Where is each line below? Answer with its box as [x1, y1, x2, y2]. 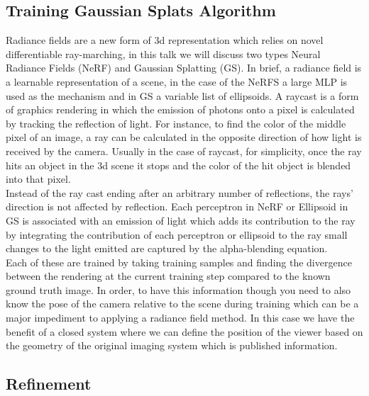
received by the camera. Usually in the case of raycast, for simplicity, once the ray [6, 143, 362, 158]
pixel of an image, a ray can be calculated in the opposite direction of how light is [6, 130, 362, 145]
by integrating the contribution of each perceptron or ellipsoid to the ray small [6, 227, 348, 242]
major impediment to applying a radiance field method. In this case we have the [6, 310, 355, 325]
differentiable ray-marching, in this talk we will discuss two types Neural [6, 46, 321, 61]
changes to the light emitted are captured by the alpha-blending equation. [6, 241, 328, 256]
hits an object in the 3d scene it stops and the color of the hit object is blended [6, 157, 351, 172]
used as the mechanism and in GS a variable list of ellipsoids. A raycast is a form [6, 88, 359, 103]
